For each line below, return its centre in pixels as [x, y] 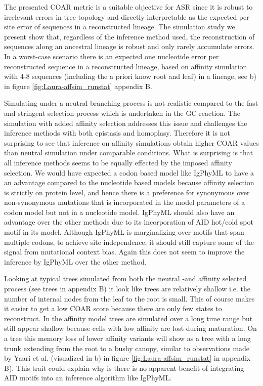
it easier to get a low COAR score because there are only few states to [113, 308]
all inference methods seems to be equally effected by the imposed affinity [118, 162]
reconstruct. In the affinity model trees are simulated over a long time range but [128, 318]
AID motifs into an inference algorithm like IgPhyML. [88, 378]
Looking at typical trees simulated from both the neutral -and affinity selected [125, 278]
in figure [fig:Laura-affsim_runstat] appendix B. [78, 86]
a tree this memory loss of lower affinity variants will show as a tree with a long [127, 338]
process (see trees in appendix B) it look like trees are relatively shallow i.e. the [127, 289]
